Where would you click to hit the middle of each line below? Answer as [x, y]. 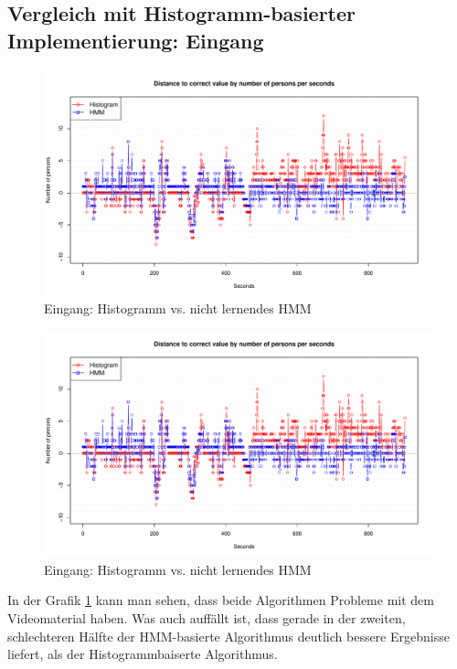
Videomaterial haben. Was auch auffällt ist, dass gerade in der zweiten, [207, 617]
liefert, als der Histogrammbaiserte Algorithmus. [143, 654]
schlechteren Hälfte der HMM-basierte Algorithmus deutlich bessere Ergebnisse [228, 636]
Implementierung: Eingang [136, 40]
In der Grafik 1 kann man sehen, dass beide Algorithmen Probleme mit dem [221, 600]
